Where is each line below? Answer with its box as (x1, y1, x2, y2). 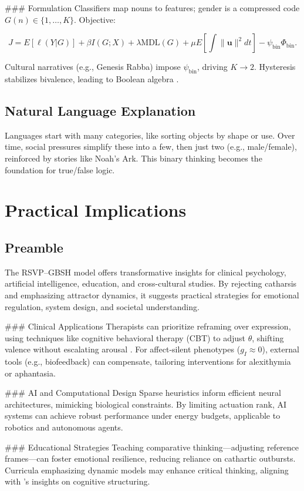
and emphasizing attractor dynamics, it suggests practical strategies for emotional (5, 288, 299, 301)
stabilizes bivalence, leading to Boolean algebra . (5, 72, 179, 85)
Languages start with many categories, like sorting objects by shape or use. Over (5, 129, 295, 141)
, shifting (252, 331, 284, 344)
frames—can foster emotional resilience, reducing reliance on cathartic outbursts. (5, 452, 296, 465)
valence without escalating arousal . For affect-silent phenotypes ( (5, 343, 241, 355)
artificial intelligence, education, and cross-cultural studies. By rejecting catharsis (5, 277, 297, 290)
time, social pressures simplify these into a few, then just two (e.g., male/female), (5, 140, 297, 153)
